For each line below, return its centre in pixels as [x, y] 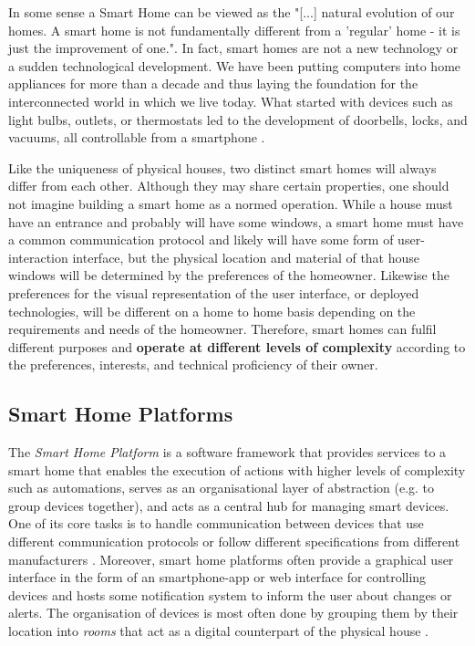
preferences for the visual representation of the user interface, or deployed [214, 292]
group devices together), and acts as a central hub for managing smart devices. [229, 505]
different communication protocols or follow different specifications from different [234, 542]
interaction [38, 257]
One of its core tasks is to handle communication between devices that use [216, 523]
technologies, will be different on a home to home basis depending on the [212, 311]
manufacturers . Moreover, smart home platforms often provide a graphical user [231, 559]
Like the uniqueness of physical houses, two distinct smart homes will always [222, 167]
